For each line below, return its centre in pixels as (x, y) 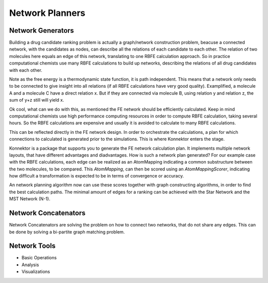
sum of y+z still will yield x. (37, 100)
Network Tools (32, 246)
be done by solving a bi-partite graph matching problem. (67, 232)
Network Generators (42, 30)
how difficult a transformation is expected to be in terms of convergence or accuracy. (97, 176)
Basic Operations (39, 258)
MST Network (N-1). (30, 199)
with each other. (26, 70)
